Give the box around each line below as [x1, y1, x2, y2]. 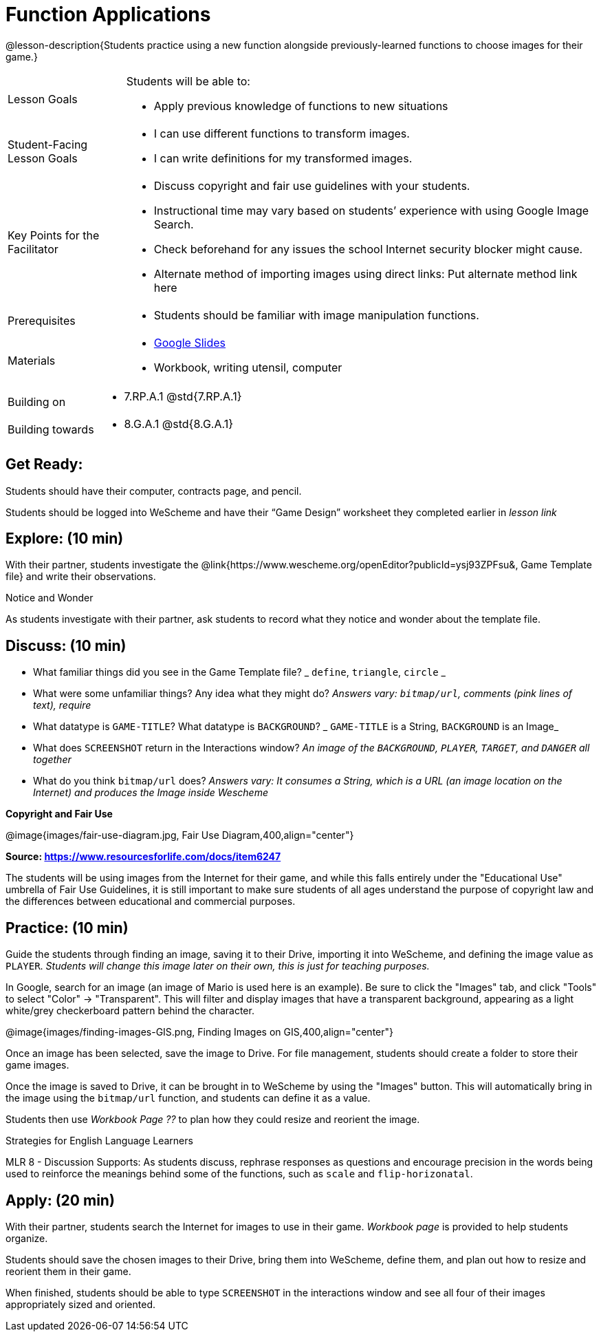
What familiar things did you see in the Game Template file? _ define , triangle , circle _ [33, 666, 446, 678]
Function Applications [6, 3, 211, 26]
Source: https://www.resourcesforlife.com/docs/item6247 [6, 851, 281, 863]
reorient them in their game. [6, 1265, 131, 1277]
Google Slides [153, 335, 226, 350]
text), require [33, 699, 91, 712]
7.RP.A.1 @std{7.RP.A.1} [124, 389, 242, 403]
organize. [6, 1232, 48, 1244]
